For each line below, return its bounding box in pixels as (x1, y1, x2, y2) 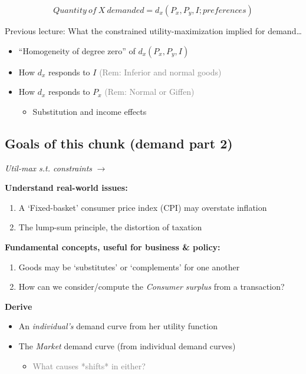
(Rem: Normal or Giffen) (104, 85, 195, 98)
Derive (5, 300, 32, 312)
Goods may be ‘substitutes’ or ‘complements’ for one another (18, 260, 240, 273)
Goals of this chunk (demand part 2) (5, 134, 233, 152)
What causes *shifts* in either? (32, 359, 146, 372)
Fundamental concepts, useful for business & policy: (5, 240, 221, 253)
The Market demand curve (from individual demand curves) (18, 339, 236, 352)
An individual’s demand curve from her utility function (18, 320, 218, 332)
